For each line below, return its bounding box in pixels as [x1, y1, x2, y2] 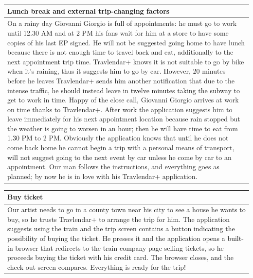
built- [227, 233, 244, 243]
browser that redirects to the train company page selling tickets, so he [15, 242, 224, 253]
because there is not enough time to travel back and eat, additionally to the [7, 47, 234, 57]
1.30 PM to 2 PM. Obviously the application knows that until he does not [7, 133, 229, 143]
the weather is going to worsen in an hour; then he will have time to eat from [7, 123, 238, 133]
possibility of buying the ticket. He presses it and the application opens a [7, 233, 225, 243]
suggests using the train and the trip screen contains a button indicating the [7, 223, 235, 234]
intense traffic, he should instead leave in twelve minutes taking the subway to [7, 85, 240, 95]
